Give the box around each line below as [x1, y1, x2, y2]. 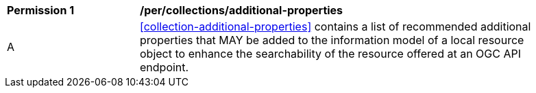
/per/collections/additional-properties [140, 3, 343, 17]
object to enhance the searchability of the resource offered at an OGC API [140, 47, 522, 60]
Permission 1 [7, 3, 75, 17]
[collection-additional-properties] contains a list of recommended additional [140, 20, 531, 33]
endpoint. [140, 60, 189, 74]
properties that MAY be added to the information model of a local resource [140, 33, 524, 47]
